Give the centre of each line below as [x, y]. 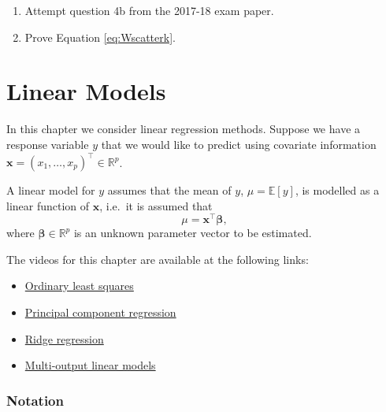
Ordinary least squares [79, 286]
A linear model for [51, 190]
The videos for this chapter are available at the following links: [158, 259]
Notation [35, 400]
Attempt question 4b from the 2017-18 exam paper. [149, 10]
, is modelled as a [337, 190]
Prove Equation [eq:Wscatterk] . [100, 37]
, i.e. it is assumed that [156, 205]
